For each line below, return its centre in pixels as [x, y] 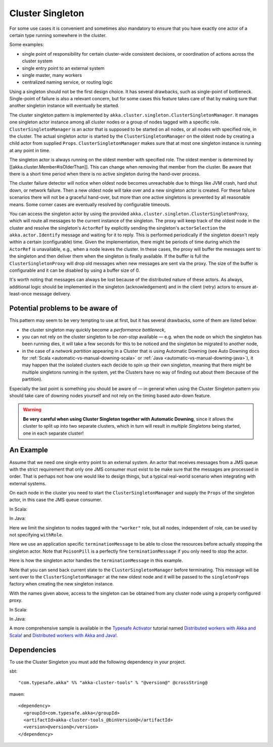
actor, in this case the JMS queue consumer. [56, 500]
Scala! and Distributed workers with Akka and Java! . [64, 635]
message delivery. [52, 294]
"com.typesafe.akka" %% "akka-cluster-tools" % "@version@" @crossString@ [113, 683]
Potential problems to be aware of [64, 308]
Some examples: [27, 45]
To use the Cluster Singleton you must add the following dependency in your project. [98, 662]
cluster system [37, 61]
